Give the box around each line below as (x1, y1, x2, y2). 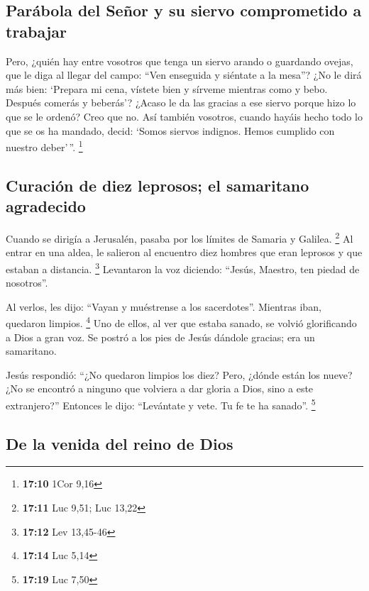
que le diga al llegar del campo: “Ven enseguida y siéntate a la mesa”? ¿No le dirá (6, 67, 362, 82)
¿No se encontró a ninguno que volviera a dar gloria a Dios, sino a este (6, 381, 314, 396)
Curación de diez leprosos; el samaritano (6, 174, 309, 196)
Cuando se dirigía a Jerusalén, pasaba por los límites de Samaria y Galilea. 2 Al (6, 229, 353, 245)
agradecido (6, 195, 86, 217)
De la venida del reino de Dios (6, 432, 233, 454)
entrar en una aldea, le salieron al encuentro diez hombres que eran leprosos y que (6, 245, 363, 260)
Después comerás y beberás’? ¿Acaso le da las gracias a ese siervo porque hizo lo (6, 95, 356, 110)
